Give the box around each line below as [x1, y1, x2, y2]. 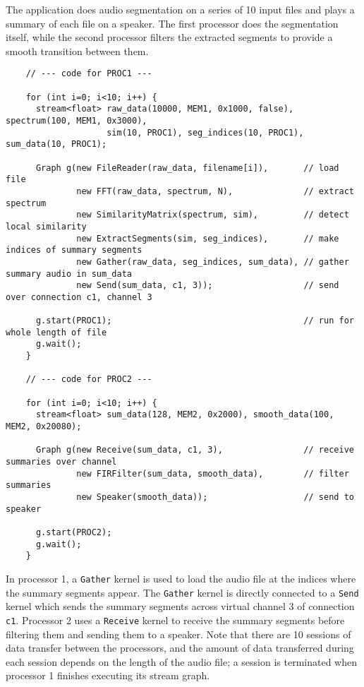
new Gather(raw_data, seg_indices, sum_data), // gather [76, 256, 349, 267]
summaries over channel [6, 457, 117, 467]
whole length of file [6, 327, 107, 337]
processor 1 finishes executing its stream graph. [6, 668, 210, 683]
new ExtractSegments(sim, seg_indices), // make [76, 233, 339, 244]
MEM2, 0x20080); [6, 422, 82, 432]
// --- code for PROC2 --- [25, 374, 152, 385]
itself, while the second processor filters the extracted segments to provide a [6, 30, 333, 44]
